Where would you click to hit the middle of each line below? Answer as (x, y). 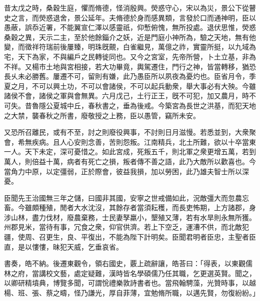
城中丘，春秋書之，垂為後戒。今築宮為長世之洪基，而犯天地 (158, 105)
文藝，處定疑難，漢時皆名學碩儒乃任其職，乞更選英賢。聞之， (154, 273)
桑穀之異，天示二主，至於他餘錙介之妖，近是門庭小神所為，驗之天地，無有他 (130, 37)
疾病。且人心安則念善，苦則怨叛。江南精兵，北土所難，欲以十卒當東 (144, 142)
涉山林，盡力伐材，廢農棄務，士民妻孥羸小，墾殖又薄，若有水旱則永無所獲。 (130, 217)
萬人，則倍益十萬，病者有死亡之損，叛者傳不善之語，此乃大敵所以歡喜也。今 (130, 161)
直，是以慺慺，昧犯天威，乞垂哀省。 (63, 246)
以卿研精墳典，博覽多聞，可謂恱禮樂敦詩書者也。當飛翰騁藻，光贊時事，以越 (130, 283)
